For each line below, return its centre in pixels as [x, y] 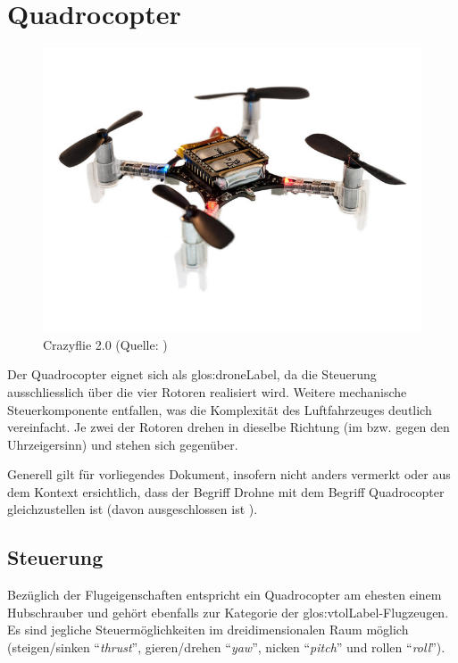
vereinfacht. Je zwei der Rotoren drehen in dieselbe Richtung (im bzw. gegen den [229, 427]
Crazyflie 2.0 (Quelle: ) [105, 344]
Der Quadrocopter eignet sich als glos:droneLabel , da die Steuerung [192, 374]
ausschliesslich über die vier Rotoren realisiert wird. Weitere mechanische [207, 391]
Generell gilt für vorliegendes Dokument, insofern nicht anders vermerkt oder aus [229, 474]
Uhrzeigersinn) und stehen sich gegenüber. [123, 444]
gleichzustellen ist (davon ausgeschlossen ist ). [133, 509]
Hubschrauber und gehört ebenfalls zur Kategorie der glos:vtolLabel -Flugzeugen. [228, 612]
